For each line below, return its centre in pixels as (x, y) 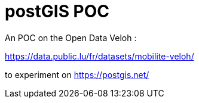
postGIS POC (57, 11)
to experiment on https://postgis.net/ (77, 74)
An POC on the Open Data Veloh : (71, 38)
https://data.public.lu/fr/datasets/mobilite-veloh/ (99, 56)
